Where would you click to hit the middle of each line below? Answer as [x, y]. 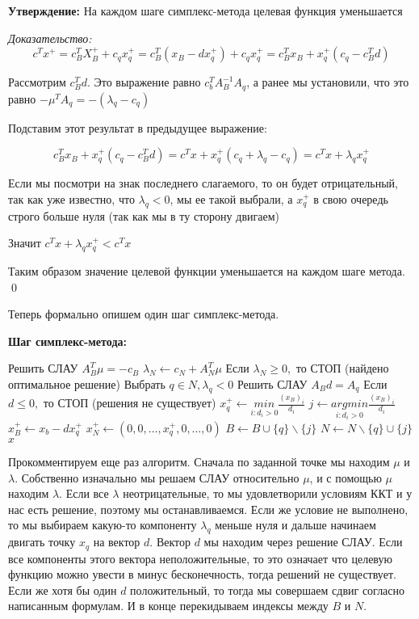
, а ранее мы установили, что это [328, 82]
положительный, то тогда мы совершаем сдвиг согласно [268, 590]
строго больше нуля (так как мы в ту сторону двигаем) [144, 215]
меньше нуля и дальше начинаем [295, 525]
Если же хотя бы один [63, 590]
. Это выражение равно [144, 82]
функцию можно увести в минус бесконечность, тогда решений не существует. [202, 574]
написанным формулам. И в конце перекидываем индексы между [168, 606]
